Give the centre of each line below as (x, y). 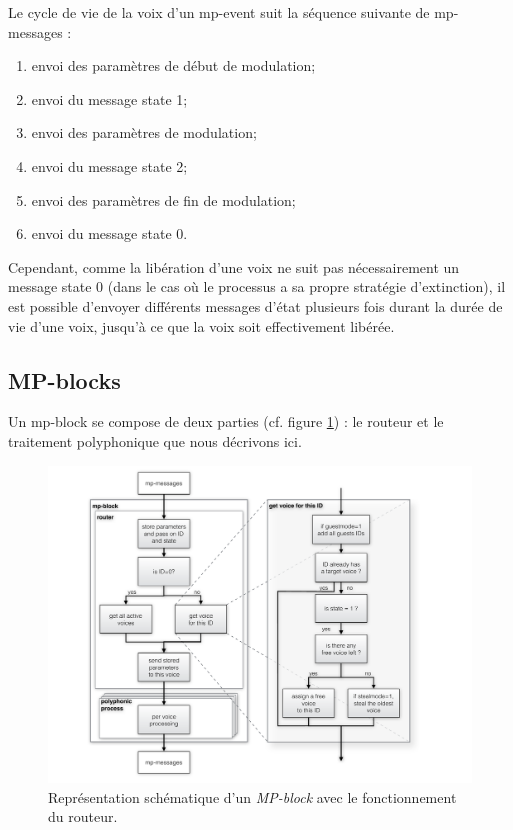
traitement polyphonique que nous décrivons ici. (155, 440)
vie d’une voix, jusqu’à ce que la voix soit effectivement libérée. (201, 325)
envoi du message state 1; (109, 98)
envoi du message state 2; (109, 165)
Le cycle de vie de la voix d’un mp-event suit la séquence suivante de (219, 12)
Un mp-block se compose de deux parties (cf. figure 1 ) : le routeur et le (226, 421)
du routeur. (83, 816)
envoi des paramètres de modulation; (144, 132)
